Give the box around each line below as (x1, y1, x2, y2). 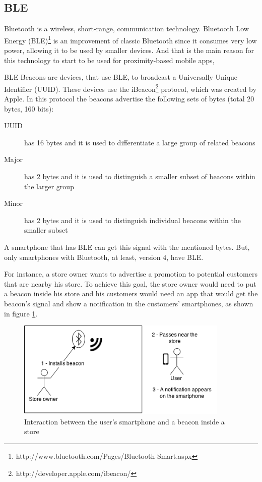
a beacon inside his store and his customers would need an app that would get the (4, 288, 258, 299)
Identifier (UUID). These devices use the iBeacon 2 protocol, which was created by (4, 82, 256, 94)
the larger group (24, 181, 74, 191)
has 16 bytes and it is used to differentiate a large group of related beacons (24, 137, 255, 147)
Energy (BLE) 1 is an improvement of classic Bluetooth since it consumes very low (4, 33, 257, 45)
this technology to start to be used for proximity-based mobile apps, (4, 55, 215, 65)
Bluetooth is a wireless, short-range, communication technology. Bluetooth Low (4, 23, 249, 34)
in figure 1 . (4, 308, 38, 318)
